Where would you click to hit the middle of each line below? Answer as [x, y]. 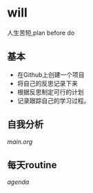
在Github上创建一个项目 [51, 75]
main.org [20, 141]
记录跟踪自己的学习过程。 [53, 100]
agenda [18, 182]
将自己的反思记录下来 [47, 83]
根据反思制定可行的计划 [50, 92]
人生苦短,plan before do [41, 33]
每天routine [32, 165]
